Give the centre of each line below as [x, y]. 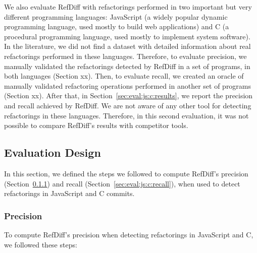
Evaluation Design [53, 152]
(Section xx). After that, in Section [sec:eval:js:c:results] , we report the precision [128, 96]
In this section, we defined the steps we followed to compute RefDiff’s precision [126, 173]
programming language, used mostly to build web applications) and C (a [117, 26]
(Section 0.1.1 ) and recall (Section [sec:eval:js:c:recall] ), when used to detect [122, 183]
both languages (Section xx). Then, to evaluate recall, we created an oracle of [124, 76]
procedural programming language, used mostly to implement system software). [127, 36]
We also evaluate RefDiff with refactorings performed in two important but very [128, 7]
